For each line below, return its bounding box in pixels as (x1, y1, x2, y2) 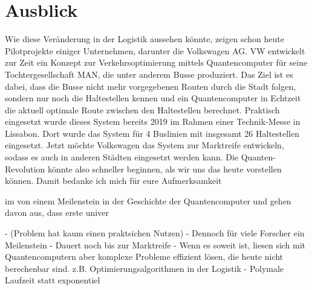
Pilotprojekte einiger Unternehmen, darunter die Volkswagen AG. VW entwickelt (5, 44, 305, 57)
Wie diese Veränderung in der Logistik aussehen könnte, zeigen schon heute (5, 33, 284, 45)
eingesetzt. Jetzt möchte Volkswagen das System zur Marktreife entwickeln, (5, 139, 284, 151)
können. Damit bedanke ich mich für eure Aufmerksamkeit (5, 174, 222, 187)
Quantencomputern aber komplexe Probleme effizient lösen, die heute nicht (5, 250, 284, 263)
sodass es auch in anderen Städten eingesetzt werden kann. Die (5, 151, 239, 163)
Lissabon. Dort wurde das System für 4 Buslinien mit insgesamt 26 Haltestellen (5, 127, 300, 139)
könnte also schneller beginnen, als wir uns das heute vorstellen (47, 162, 282, 175)
